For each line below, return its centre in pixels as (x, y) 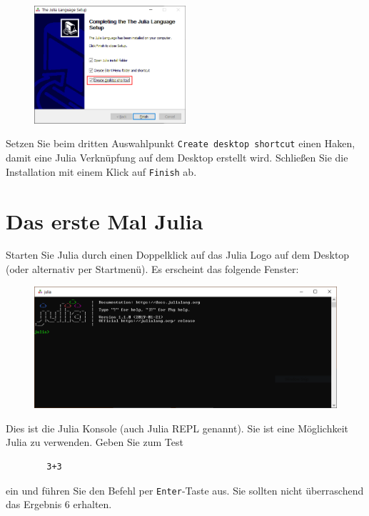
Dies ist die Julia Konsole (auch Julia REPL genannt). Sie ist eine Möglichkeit (177, 428)
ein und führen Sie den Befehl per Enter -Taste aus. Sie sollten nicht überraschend (185, 490)
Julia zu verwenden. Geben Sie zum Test (95, 442)
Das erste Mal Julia (105, 220)
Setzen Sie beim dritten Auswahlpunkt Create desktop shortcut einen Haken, (181, 143)
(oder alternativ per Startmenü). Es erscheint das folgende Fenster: (152, 269)
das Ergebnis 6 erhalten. (59, 504)
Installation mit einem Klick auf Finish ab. (101, 171)
